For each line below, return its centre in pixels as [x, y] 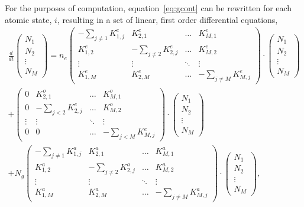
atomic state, [28, 19]
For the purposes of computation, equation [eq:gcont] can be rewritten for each [148, 8]
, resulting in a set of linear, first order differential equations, [167, 19]
